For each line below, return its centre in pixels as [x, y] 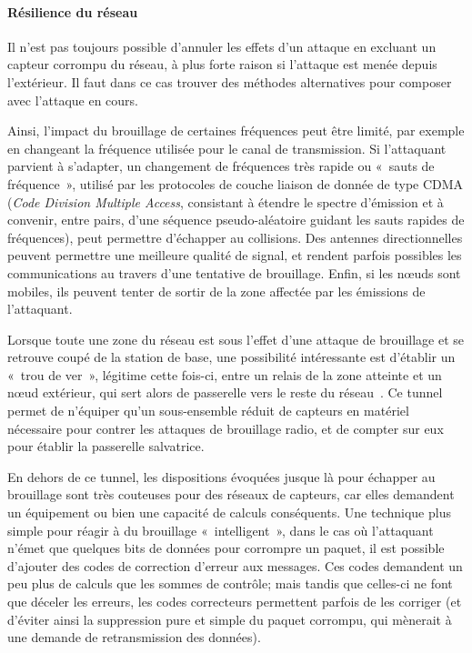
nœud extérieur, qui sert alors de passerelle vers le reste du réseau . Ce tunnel [225, 392]
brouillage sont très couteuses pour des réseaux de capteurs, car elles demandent [231, 494]
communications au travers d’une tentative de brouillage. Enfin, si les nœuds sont [234, 272]
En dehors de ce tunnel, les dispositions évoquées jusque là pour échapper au [221, 476]
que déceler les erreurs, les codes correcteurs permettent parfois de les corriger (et [235, 602]
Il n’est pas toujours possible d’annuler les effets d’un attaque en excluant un [222, 46]
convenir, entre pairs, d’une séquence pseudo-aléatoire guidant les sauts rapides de [236, 220]
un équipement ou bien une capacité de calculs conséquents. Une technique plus [229, 512]
